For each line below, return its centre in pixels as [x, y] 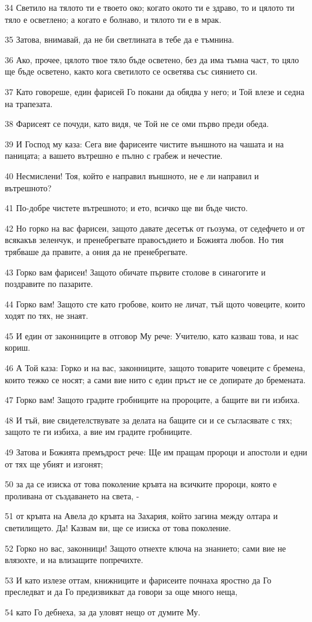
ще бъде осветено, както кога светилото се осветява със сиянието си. [131, 71]
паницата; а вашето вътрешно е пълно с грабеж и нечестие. [114, 155]
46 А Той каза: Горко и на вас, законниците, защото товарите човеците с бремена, [155, 368]
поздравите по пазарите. [49, 284]
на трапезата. [29, 103]
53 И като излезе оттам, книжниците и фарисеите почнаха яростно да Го [138, 580]
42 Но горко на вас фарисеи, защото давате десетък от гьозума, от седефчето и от [155, 228]
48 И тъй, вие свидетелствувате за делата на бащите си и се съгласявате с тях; [148, 420]
